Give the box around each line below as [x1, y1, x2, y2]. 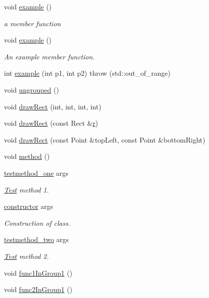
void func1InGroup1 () [4, 267, 72, 278]
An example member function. [4, 51, 95, 61]
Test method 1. [4, 184, 49, 195]
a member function [4, 18, 61, 28]
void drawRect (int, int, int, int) [4, 101, 102, 111]
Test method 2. [4, 250, 49, 261]
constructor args [4, 201, 53, 211]
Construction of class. [4, 217, 70, 228]
